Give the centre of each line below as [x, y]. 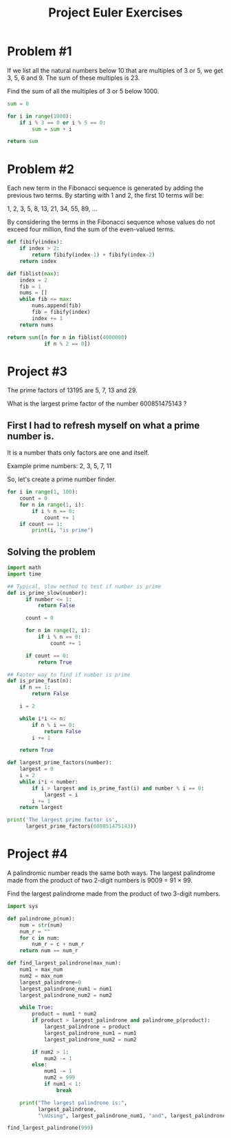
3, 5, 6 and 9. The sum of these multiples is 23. [74, 78]
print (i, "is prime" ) [63, 530]
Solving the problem [52, 552]
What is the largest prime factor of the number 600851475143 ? [97, 403]
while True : [36, 1008]
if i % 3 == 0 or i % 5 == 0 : [63, 123]
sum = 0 [18, 104]
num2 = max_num [41, 976]
